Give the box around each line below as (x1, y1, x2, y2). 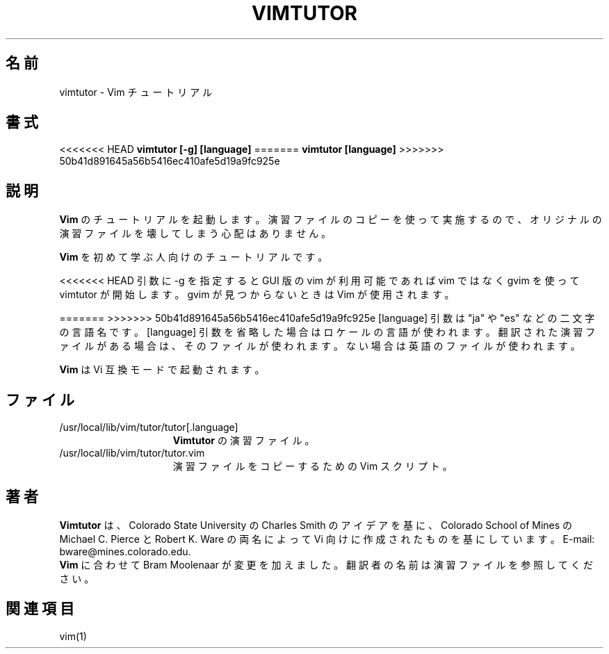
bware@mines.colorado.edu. (59, 545, 191, 557)
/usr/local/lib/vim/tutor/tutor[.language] (59, 421, 238, 434)
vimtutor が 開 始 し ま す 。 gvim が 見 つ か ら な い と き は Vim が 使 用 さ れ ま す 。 (59, 288, 455, 301)
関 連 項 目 (6, 600, 74, 618)
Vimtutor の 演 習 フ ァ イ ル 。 (172, 434, 315, 447)
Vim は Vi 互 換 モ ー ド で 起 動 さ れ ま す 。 (59, 363, 265, 376)
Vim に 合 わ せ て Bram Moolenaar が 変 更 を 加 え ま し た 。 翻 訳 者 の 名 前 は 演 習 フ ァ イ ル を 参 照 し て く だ (59, 558, 593, 571)
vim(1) (59, 630, 87, 642)
